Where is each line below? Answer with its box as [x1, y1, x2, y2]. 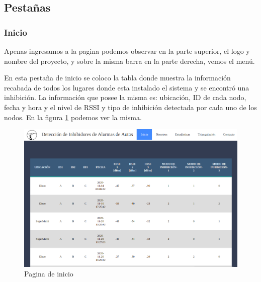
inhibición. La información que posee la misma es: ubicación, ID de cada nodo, [4, 92, 246, 103]
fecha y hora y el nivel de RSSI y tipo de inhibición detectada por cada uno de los [4, 102, 257, 112]
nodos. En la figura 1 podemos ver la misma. [4, 112, 142, 122]
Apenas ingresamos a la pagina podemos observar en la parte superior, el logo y [4, 46, 250, 56]
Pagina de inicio [24, 268, 73, 279]
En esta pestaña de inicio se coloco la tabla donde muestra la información [4, 72, 231, 83]
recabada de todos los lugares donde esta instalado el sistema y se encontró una [4, 82, 249, 92]
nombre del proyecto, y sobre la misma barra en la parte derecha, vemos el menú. [4, 55, 255, 66]
